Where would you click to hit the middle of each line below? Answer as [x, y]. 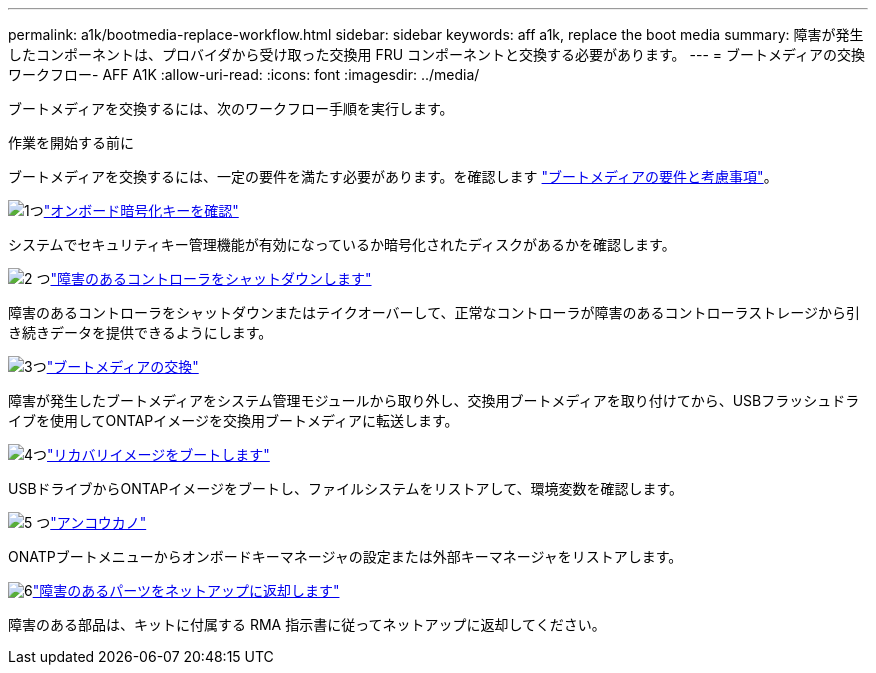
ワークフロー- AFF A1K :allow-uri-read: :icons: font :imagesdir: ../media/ [244, 74]
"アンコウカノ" [98, 522]
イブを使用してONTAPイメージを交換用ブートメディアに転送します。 [233, 420]
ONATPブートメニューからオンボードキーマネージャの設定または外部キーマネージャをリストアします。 [345, 556]
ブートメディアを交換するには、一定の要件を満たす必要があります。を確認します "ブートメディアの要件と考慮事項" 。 [393, 176]
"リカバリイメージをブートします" [158, 454]
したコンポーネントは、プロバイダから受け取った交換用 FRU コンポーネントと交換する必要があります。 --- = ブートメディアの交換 [437, 54]
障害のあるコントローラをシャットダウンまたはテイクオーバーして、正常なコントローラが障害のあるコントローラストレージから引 [434, 312]
